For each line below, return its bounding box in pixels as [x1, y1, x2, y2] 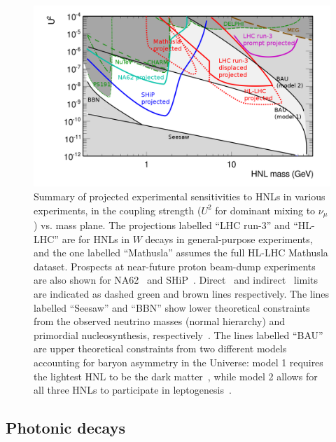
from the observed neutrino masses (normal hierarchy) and [34, 314, 286, 329]
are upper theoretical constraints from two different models [34, 341, 287, 356]
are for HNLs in [62, 231, 130, 246]
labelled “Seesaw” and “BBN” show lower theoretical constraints [34, 300, 310, 315]
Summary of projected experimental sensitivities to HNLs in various [34, 188, 325, 203]
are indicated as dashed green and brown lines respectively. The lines [34, 286, 330, 301]
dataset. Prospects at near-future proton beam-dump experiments [34, 258, 316, 273]
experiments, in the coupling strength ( [34, 202, 202, 217]
